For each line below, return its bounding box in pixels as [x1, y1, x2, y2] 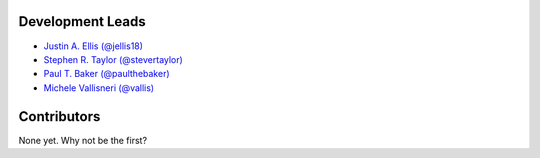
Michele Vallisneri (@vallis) [43, 81, 155, 94]
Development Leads [18, 13, 147, 30]
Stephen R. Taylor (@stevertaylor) [43, 53, 184, 65]
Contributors [18, 108, 101, 125]
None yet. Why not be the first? [18, 134, 148, 146]
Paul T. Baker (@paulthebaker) [43, 68, 170, 80]
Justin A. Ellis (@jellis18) [43, 40, 144, 52]
